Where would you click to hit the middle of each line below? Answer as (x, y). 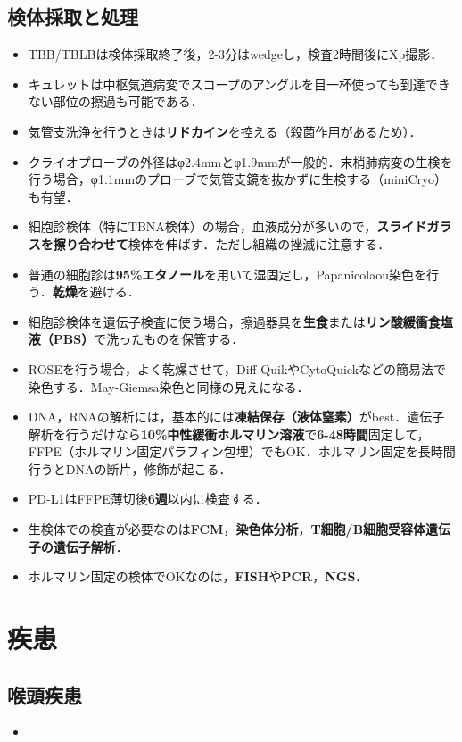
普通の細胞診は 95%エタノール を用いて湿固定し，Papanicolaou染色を (227, 274)
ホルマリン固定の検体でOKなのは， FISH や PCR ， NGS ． (198, 576)
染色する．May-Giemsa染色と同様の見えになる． (169, 386)
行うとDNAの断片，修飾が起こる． (130, 468)
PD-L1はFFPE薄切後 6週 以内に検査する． (148, 499)
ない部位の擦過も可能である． (115, 101)
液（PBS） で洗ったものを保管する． (136, 339)
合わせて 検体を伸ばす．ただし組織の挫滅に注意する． (234, 243)
